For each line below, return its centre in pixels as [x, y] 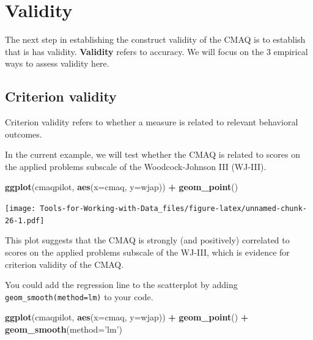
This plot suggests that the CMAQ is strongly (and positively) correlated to [147, 240]
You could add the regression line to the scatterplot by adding [121, 285]
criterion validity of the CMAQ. [64, 264]
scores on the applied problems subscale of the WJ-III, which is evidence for [147, 252]
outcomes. [24, 134]
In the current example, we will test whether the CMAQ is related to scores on [153, 154]
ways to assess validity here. [57, 63]
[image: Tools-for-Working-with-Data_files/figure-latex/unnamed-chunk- [156, 209]
